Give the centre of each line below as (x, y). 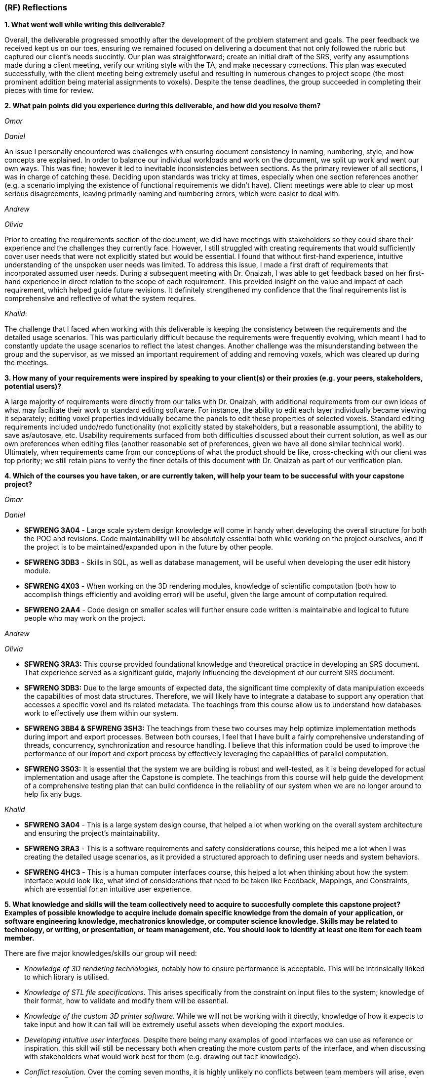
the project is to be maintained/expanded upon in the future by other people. (149, 547)
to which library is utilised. (67, 977)
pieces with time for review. (49, 90)
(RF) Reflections (36, 7)
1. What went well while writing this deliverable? (85, 25)
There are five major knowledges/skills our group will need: (101, 953)
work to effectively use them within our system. (101, 713)
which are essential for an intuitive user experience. (108, 889)
